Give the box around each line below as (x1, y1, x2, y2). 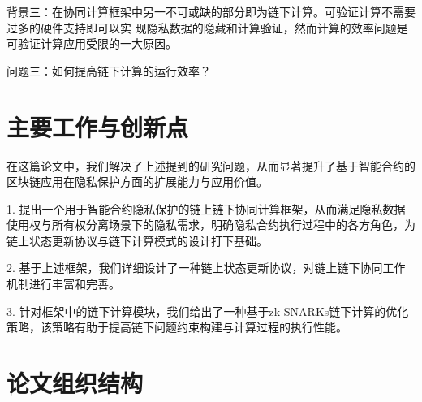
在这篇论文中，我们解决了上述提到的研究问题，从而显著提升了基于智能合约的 (6, 157, 416, 174)
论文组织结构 (6, 366, 144, 400)
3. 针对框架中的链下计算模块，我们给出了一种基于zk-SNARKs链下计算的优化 (6, 302, 409, 319)
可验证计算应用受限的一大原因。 (6, 35, 177, 52)
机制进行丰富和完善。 (6, 275, 120, 292)
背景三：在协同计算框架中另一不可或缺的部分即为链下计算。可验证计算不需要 (6, 3, 416, 19)
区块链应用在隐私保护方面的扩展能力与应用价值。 (6, 173, 268, 190)
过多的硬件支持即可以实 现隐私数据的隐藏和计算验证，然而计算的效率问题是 (6, 19, 408, 36)
